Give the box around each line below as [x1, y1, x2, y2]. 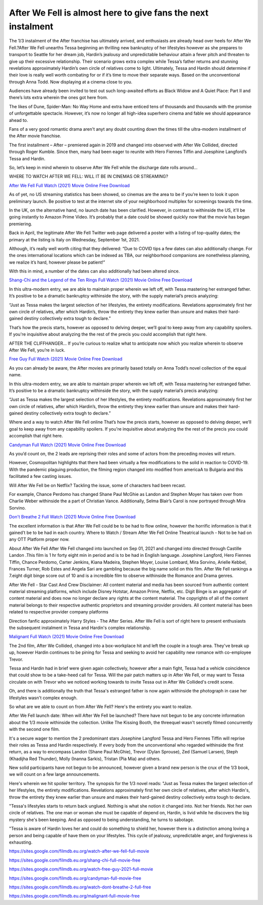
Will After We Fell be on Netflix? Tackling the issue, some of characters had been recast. [9, 482, 186, 488]
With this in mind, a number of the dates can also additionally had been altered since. [9, 268, 180, 274]
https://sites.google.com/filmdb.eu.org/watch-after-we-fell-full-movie [9, 848, 150, 854]
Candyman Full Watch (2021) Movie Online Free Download [9, 442, 126, 448]
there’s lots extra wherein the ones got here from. [9, 95, 108, 100]
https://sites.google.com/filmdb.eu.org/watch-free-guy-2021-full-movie [9, 866, 153, 872]
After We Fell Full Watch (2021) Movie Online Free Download [9, 182, 130, 188]
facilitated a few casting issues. [9, 473, 73, 479]
